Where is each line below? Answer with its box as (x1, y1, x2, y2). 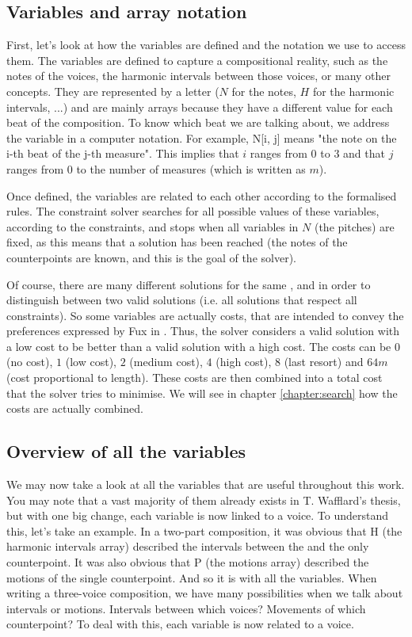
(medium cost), (129, 353, 203, 370)
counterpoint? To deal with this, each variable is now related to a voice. (6, 616, 354, 632)
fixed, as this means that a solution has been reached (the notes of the (6, 234, 348, 250)
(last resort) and (284, 353, 364, 370)
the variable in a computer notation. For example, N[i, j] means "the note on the (6, 129, 397, 146)
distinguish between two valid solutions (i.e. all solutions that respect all (6, 292, 357, 308)
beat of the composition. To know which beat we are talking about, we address (6, 114, 390, 131)
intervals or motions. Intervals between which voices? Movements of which (6, 600, 366, 616)
